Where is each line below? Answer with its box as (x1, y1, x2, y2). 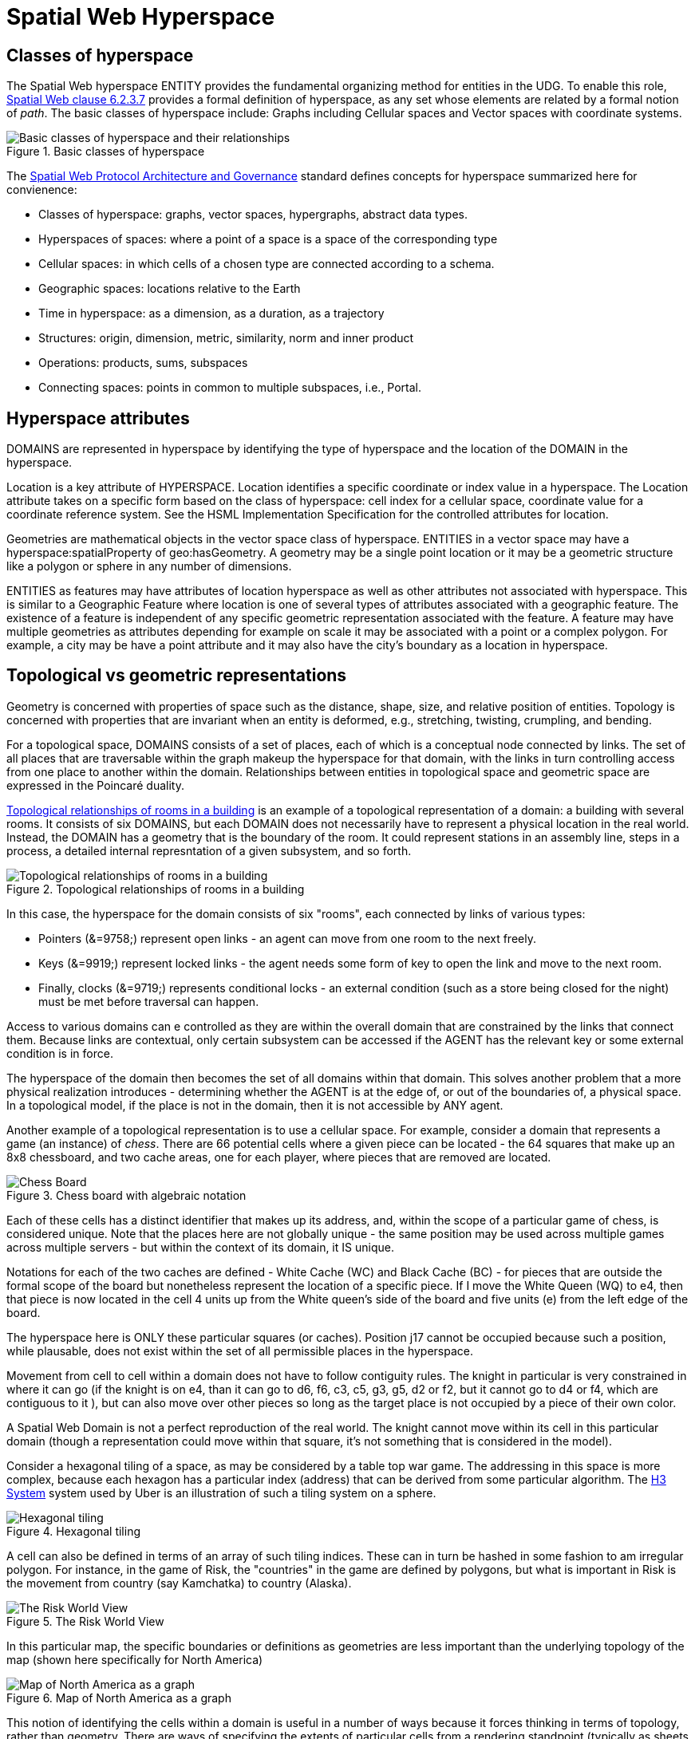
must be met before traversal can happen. (38, 994, 259, 1008)
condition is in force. (6, 1046, 113, 1060)
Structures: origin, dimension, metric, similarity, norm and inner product (38, 331, 414, 345)
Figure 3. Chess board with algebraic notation (6, 1188, 247, 1202)
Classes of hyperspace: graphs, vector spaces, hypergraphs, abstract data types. (38, 207, 468, 222)
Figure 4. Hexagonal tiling (6, 1524, 141, 1538)
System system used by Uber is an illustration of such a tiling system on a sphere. (6, 1485, 436, 1500)
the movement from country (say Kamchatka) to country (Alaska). (6, 1575, 352, 1590)
